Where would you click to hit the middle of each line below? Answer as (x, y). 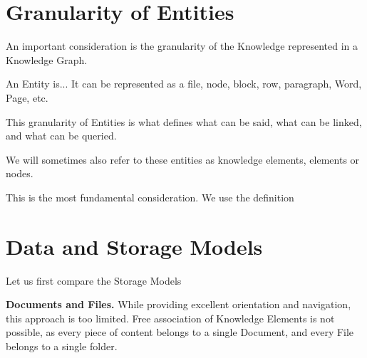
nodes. (20, 173)
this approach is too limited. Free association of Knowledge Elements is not (170, 318)
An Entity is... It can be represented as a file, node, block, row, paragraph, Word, (184, 84)
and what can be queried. (61, 136)
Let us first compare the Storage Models (94, 280)
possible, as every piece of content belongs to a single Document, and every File (180, 332)
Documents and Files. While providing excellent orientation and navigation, (179, 304)
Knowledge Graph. (47, 59)
